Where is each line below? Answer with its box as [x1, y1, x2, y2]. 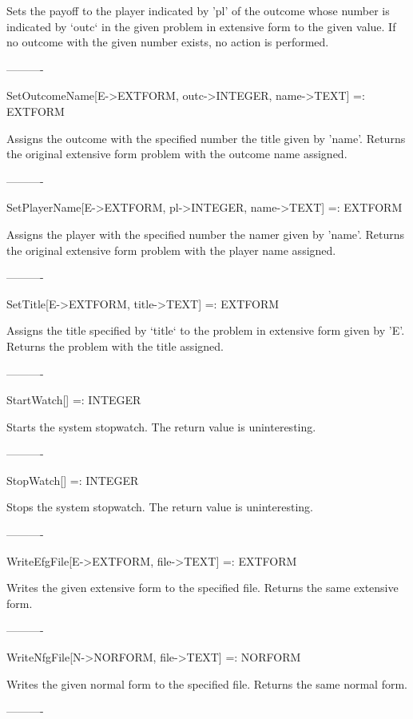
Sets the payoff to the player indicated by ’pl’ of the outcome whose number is [6, 2, 390, 18]
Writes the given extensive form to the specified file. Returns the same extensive [6, 579, 399, 596]
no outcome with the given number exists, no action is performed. [6, 34, 329, 50]
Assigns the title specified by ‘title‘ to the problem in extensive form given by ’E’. [6, 322, 405, 339]
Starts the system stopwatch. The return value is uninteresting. [6, 418, 316, 435]
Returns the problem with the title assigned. [6, 337, 224, 354]
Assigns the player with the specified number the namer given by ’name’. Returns [6, 225, 405, 242]
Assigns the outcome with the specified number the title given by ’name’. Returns [6, 129, 406, 146]
